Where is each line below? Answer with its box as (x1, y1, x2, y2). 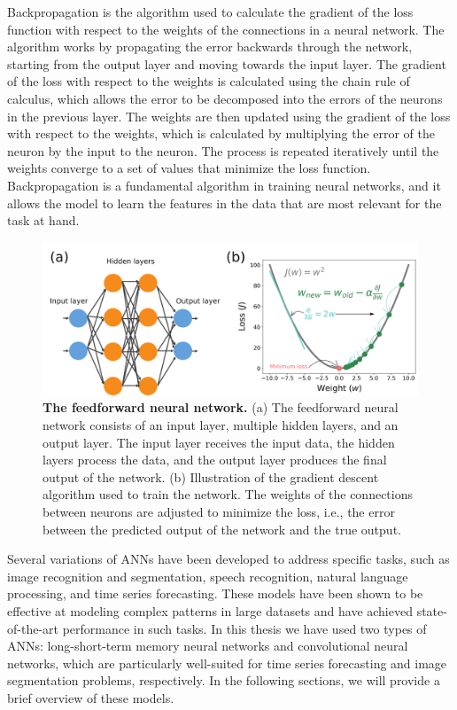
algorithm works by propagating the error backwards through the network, (7, 37, 413, 56)
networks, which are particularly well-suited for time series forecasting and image (7, 653, 447, 672)
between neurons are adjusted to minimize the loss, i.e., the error (43, 502, 395, 520)
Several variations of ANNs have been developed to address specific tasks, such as (7, 550, 450, 568)
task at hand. (7, 211, 80, 230)
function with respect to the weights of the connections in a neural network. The (7, 20, 445, 38)
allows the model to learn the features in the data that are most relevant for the (7, 193, 442, 212)
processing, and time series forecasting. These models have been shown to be (7, 584, 423, 603)
